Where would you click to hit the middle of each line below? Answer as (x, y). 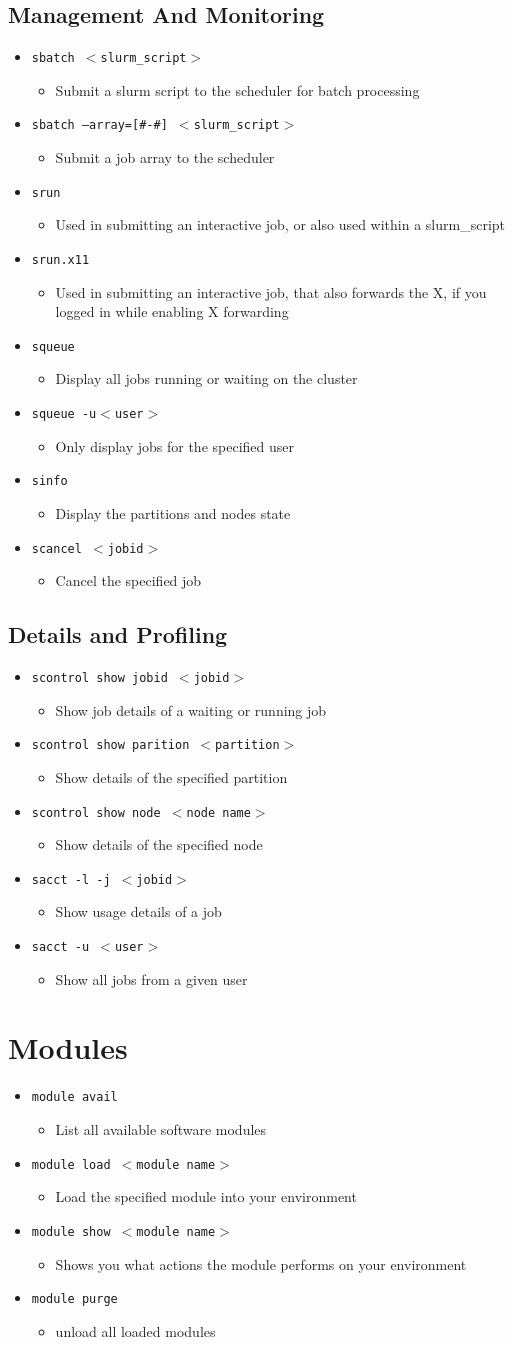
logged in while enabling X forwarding (172, 311)
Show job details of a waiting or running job (191, 709)
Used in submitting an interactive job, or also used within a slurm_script (280, 224)
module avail (74, 1097)
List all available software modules (161, 1129)
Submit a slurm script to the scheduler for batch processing (237, 89)
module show (71, 1231)
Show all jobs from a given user (151, 978)
